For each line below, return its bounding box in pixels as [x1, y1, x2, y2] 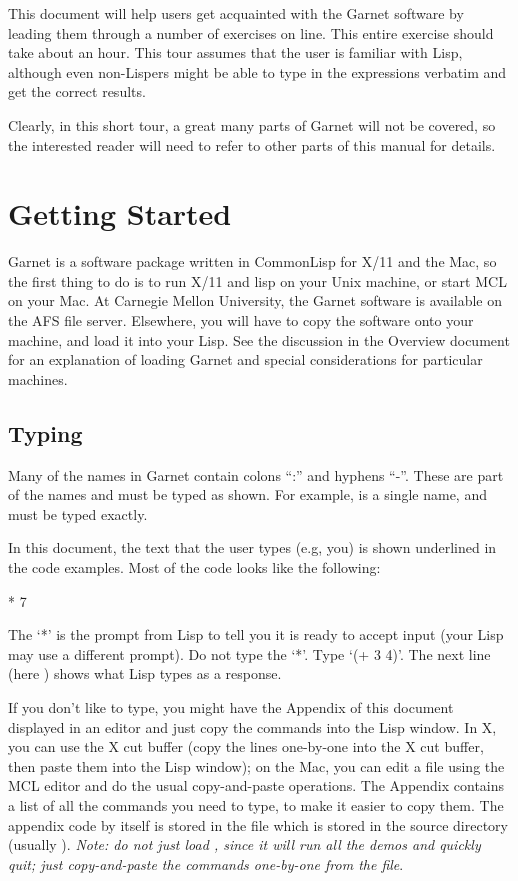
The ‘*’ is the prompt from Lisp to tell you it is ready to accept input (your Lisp [8, 624, 504, 645]
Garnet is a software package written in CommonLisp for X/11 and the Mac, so [8, 251, 497, 272]
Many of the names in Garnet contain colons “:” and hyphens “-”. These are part [8, 464, 504, 485]
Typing [8, 417, 83, 448]
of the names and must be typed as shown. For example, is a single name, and [8, 484, 487, 505]
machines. [8, 368, 68, 389]
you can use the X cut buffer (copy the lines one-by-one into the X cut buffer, [8, 736, 484, 757]
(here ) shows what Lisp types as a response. [8, 663, 282, 684]
